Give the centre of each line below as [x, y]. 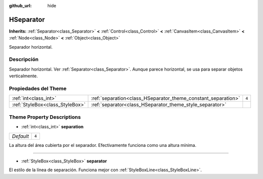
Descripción [24, 59]
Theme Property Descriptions [45, 117]
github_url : [20, 6]
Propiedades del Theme [38, 89]
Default [20, 136]
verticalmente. [23, 76]
